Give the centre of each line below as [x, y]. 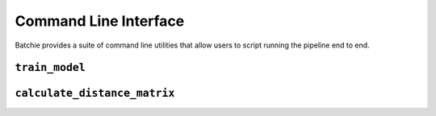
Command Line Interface [100, 21]
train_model [50, 68]
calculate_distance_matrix [95, 93]
